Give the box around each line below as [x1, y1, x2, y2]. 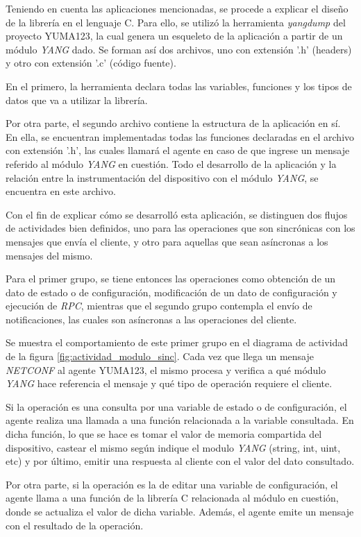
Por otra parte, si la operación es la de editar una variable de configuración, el [6, 477, 338, 491]
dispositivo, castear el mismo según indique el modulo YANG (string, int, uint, [6, 440, 341, 454]
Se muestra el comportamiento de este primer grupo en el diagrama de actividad [6, 335, 349, 350]
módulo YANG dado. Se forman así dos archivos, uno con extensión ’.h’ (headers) [6, 42, 352, 56]
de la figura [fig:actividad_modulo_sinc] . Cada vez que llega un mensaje [6, 349, 314, 364]
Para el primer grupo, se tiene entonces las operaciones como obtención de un [6, 271, 336, 286]
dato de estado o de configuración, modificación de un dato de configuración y [6, 284, 337, 299]
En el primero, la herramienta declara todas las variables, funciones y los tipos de [6, 78, 352, 93]
